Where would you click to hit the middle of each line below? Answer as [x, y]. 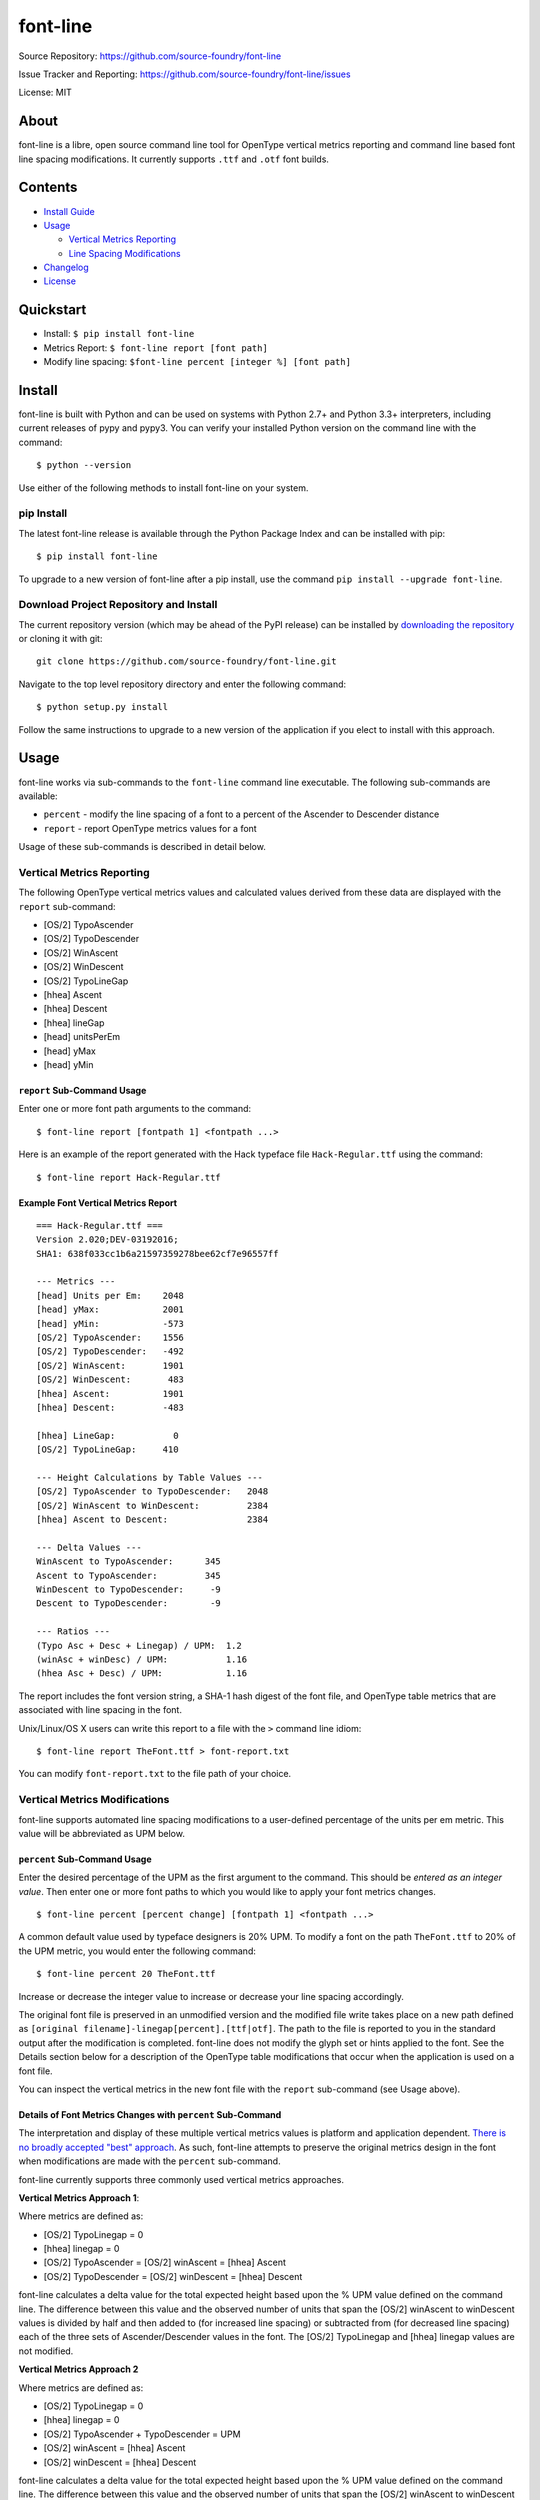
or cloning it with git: [60, 639]
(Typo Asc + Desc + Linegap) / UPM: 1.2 [139, 1645]
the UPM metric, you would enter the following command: [137, 1951]
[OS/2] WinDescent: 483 [110, 1379]
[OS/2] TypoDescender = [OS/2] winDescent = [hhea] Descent [173, 2276]
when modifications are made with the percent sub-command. [149, 2161]
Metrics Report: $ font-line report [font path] [156, 347]
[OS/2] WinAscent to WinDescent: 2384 [152, 1505]
